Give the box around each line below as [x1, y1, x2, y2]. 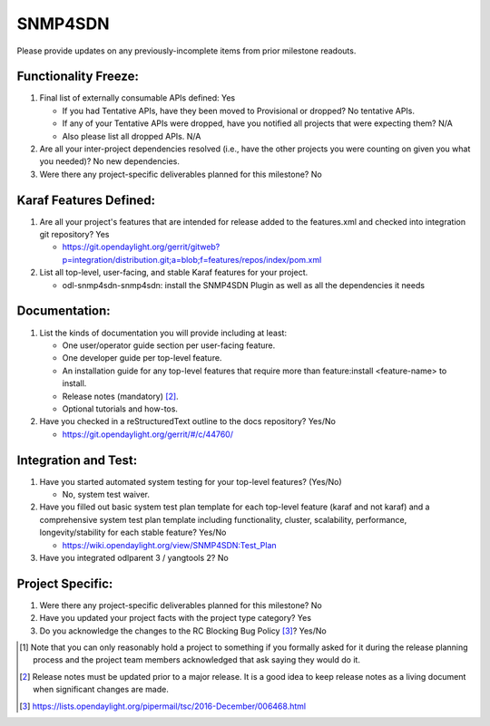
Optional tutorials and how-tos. [62, 403, 179, 414]
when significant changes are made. [33, 684, 170, 695]
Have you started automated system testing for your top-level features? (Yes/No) [39, 476, 342, 487]
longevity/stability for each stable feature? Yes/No [39, 527, 227, 538]
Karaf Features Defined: [16, 192, 156, 208]
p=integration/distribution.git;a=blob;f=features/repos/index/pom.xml [62, 254, 322, 265]
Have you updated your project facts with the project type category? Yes [39, 613, 312, 624]
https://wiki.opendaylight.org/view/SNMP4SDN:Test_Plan [62, 539, 277, 550]
